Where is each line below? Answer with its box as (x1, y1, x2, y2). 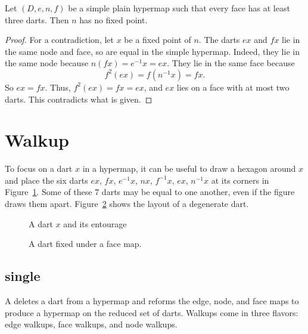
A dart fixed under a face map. (29, 237, 142, 250)
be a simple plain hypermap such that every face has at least (68, 2, 290, 14)
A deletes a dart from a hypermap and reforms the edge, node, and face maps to (5, 295, 299, 307)
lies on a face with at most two (176, 81, 290, 93)
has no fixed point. (79, 13, 148, 26)
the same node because (5, 57, 89, 69)
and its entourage (63, 217, 127, 230)
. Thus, (45, 81, 71, 93)
